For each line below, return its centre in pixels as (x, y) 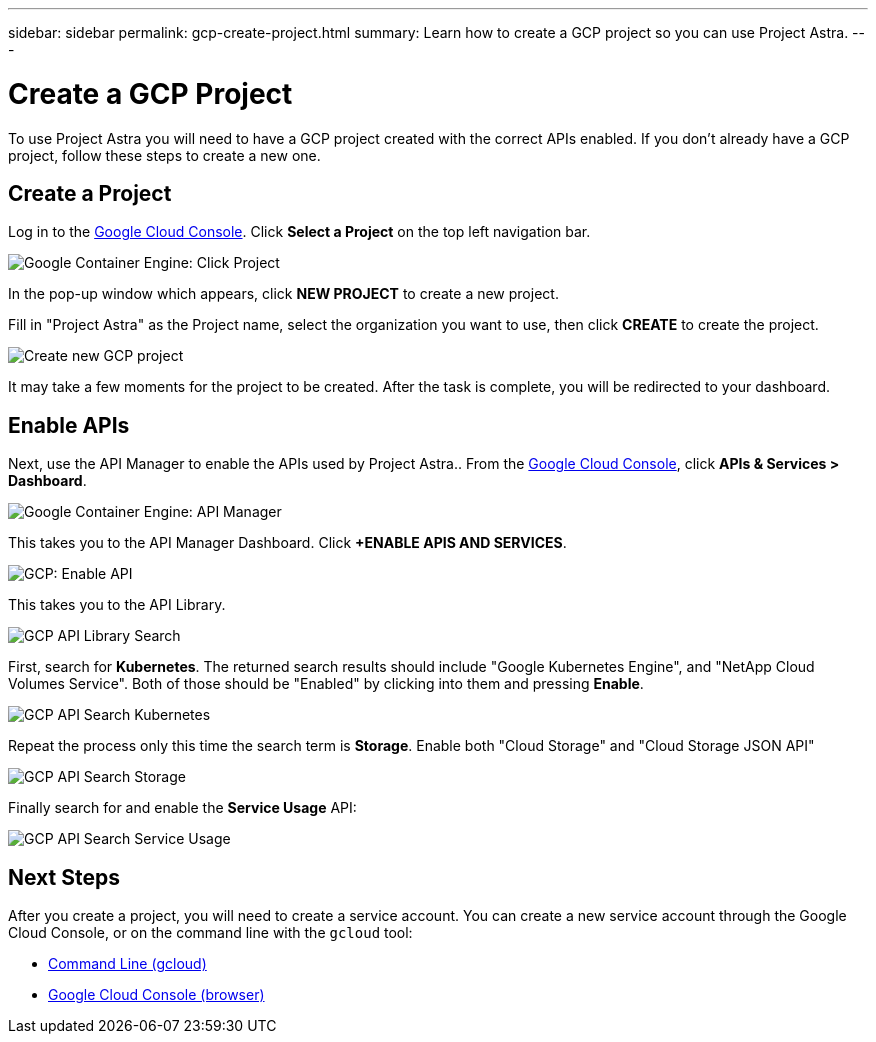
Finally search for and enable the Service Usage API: (182, 808)
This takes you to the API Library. (117, 605)
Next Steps (64, 877)
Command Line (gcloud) (127, 964)
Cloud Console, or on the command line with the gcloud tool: (210, 933)
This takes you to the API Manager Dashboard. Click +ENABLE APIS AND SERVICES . (287, 543)
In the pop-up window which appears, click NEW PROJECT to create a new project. (283, 294)
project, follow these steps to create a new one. (164, 155)
